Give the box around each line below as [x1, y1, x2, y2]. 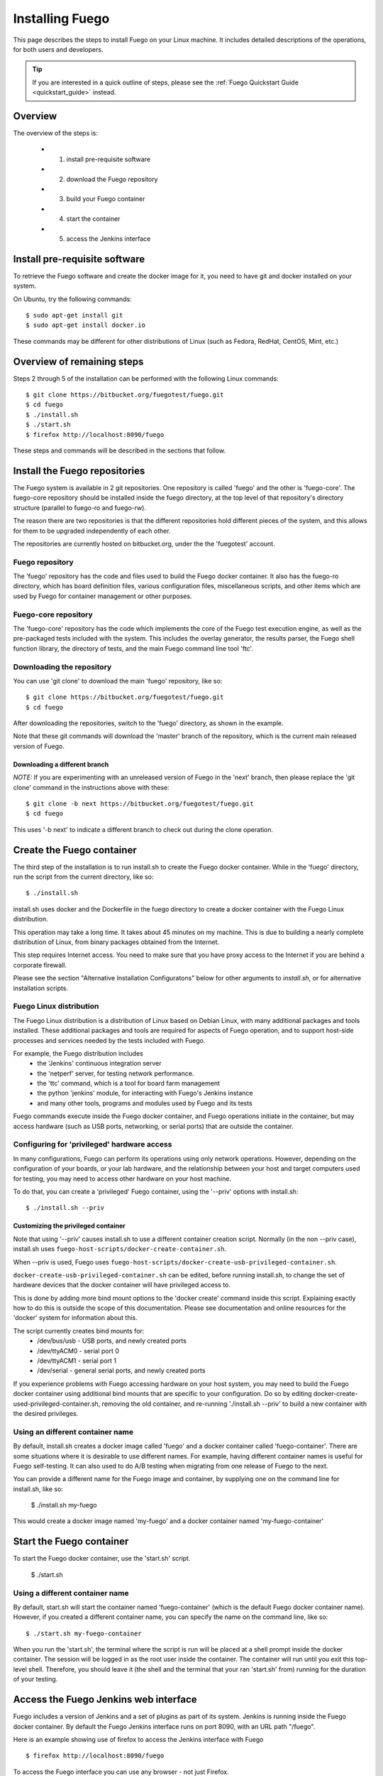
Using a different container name [13, 1588, 129, 1598]
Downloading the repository [13, 661, 112, 671]
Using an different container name [13, 1426, 134, 1436]
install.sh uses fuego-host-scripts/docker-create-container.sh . [13, 1245, 227, 1253]
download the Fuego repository [66, 175, 158, 183]
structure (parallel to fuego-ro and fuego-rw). [13, 503, 147, 511]
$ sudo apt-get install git [26, 311, 123, 319]
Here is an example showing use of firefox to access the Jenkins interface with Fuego [13, 1735, 264, 1743]
